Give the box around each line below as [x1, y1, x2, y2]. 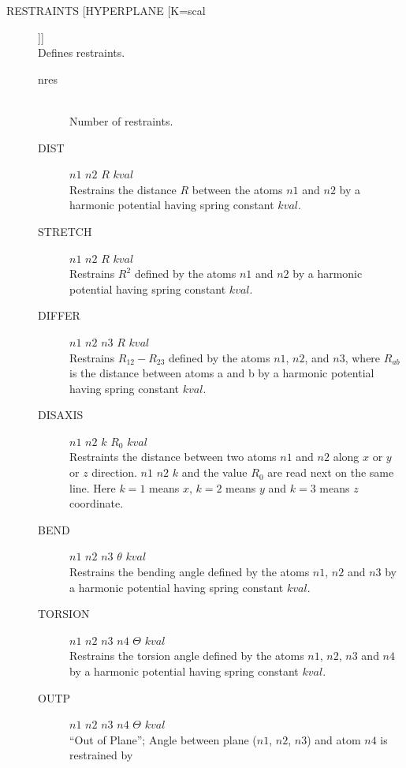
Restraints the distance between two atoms [69, 448, 277, 465]
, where [345, 349, 381, 365]
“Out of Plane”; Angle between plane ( [69, 731, 257, 747]
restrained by [69, 747, 133, 763]
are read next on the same [267, 464, 394, 481]
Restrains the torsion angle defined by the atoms [69, 647, 304, 664]
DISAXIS [38, 406, 84, 423]
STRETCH [38, 223, 92, 239]
